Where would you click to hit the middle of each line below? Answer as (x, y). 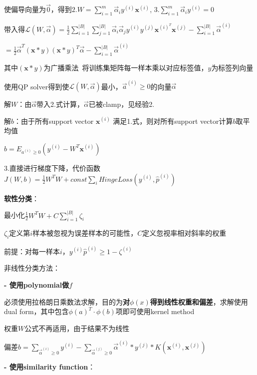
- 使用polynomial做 (37, 285)
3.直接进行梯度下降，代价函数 (52, 168)
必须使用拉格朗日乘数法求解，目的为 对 (67, 301)
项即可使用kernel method (155, 311)
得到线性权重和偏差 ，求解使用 (199, 301)
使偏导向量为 (25, 9)
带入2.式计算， (60, 104)
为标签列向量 (232, 67)
